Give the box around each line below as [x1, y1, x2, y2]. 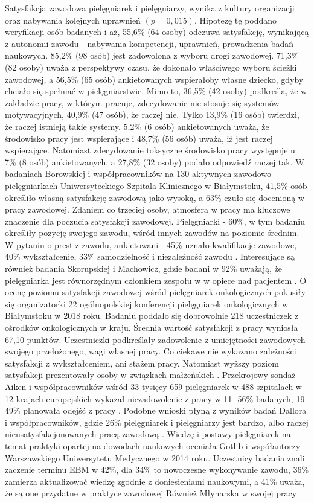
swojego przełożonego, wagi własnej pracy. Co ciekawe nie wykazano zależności [5, 345, 296, 357]
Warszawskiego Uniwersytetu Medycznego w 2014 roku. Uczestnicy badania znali [5, 451, 305, 464]
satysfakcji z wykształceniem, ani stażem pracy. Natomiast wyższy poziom [5, 356, 279, 369]
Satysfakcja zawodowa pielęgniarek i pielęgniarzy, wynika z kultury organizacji [5, 2, 295, 14]
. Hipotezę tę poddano [194, 13, 277, 26]
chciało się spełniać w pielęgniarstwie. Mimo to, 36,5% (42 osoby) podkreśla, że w [5, 85, 307, 97]
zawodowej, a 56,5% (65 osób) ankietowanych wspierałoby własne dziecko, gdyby [5, 72, 304, 85]
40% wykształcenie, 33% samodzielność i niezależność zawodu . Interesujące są [5, 250, 295, 263]
